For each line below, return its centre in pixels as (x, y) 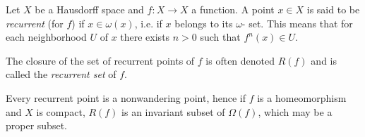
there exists (145, 37)
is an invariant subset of (173, 111)
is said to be (333, 9)
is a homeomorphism (302, 97)
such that (220, 37)
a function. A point (233, 9)
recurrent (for (35, 23)
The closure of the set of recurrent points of (100, 60)
